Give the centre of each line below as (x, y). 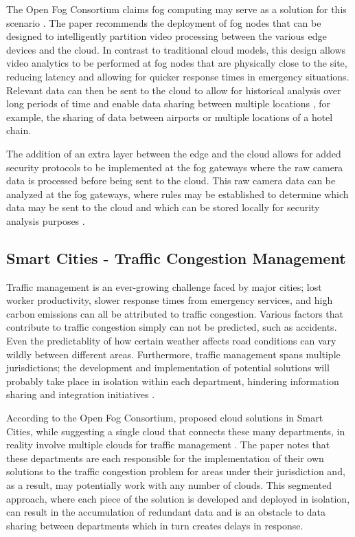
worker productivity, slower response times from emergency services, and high (170, 300)
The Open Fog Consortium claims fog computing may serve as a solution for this (176, 9)
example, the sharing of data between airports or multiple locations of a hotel (170, 117)
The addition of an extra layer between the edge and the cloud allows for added (174, 153)
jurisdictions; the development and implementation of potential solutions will (168, 368)
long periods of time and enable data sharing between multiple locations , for (169, 103)
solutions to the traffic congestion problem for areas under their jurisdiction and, (176, 471)
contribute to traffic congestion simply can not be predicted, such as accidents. (172, 327)
